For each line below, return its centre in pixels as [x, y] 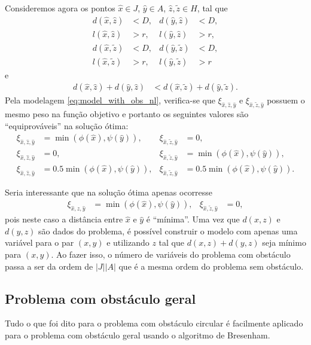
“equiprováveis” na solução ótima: [67, 125]
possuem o [286, 100]
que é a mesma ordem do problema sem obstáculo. [211, 266]
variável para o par [39, 242]
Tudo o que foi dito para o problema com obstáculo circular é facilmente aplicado [154, 323]
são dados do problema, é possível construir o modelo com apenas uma [168, 230]
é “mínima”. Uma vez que [193, 219]
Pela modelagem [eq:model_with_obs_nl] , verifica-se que [110, 100]
